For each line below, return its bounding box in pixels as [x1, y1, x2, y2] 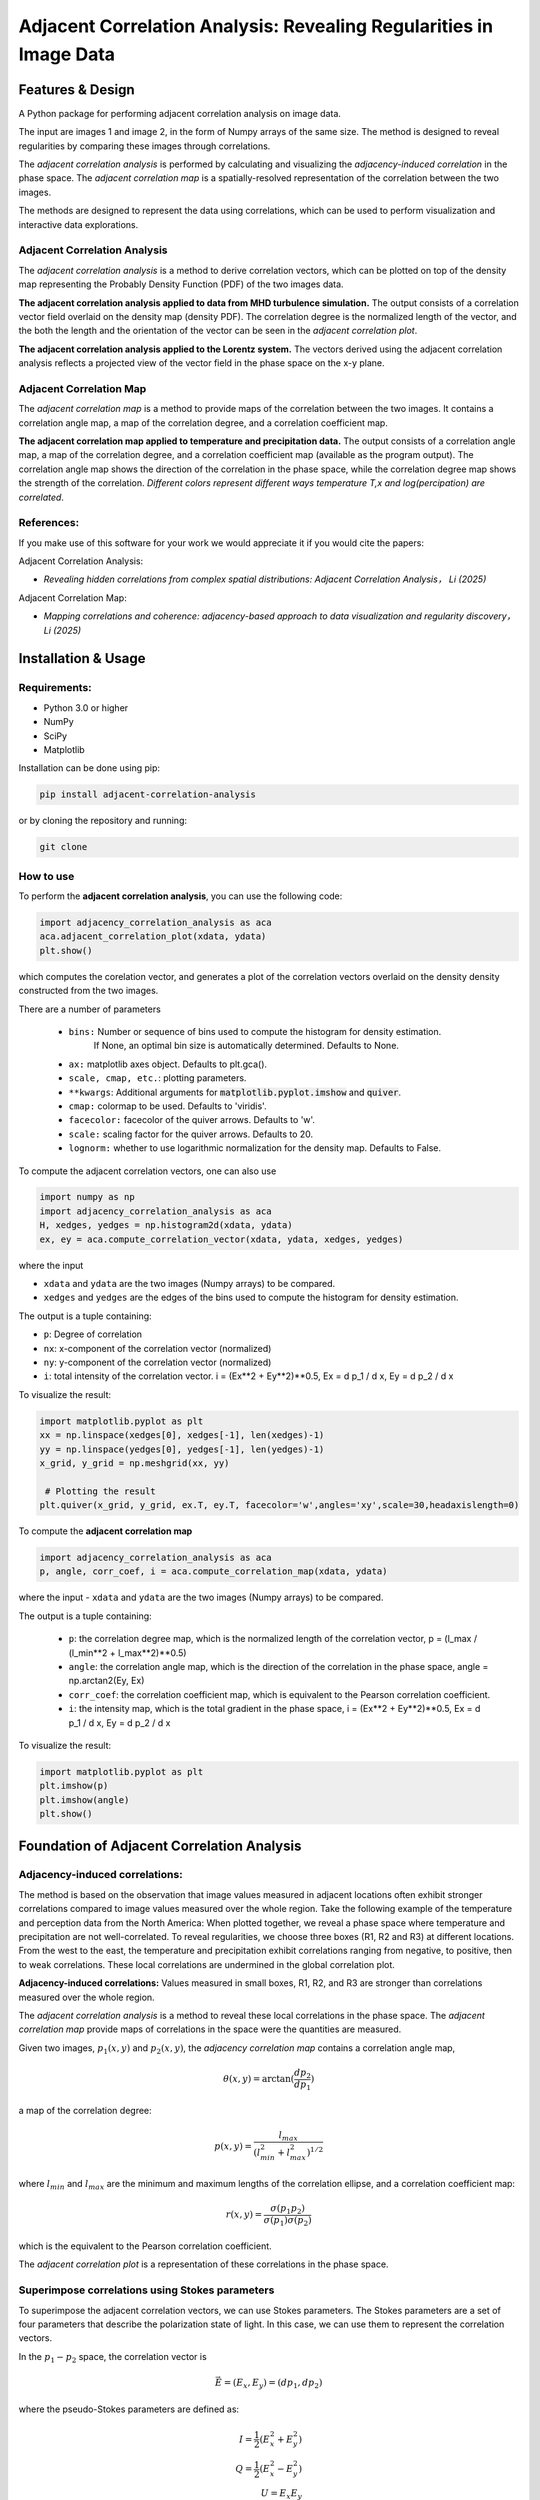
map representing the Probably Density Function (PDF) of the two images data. [18, 278, 344, 290]
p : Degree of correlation [43, 1328, 143, 1340]
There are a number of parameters [18, 1003, 162, 1015]
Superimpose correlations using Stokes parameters [18, 2283, 275, 2297]
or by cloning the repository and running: [18, 815, 188, 827]
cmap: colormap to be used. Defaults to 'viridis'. [68, 1100, 267, 1112]
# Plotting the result [45, 1485, 157, 1497]
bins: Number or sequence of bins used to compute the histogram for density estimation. [68, 1025, 442, 1037]
